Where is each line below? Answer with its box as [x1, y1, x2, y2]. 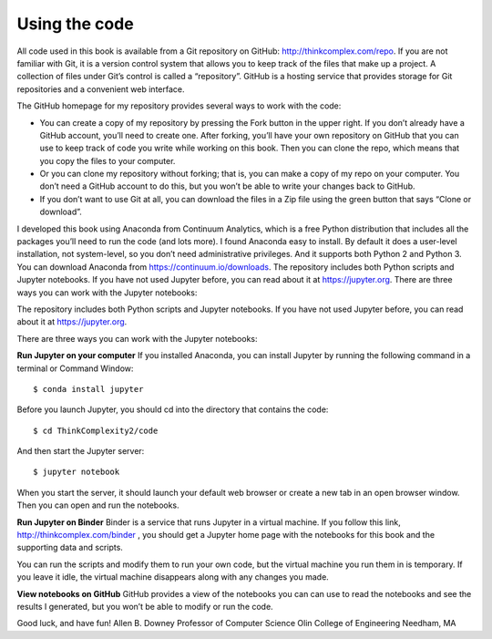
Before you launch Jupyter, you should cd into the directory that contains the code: [16, 404, 329, 415]
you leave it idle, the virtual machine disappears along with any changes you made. [16, 572, 330, 582]
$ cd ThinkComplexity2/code [33, 425, 159, 436]
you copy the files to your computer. [39, 155, 176, 166]
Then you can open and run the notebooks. [16, 500, 179, 510]
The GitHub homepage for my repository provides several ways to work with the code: [16, 100, 342, 111]
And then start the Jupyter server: [16, 446, 145, 457]
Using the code [16, 14, 134, 34]
